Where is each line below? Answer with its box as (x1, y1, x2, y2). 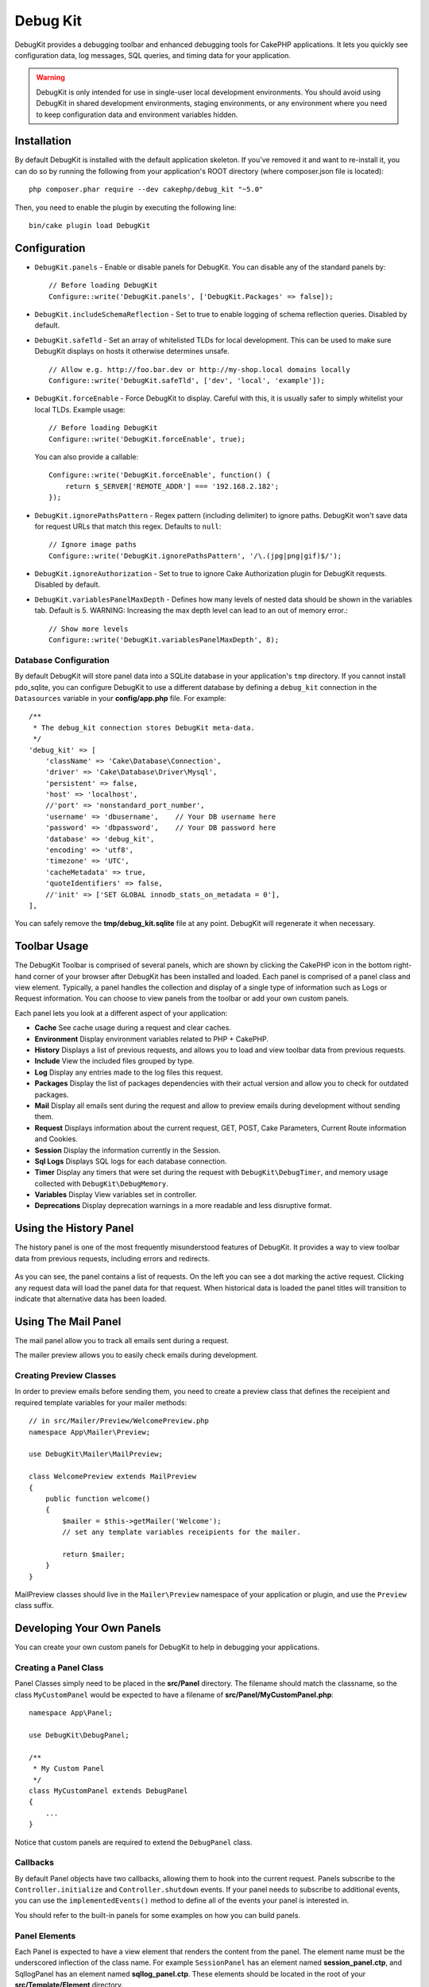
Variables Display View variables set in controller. (34, 1190, 198, 1199)
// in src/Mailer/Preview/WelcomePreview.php (29, 1416, 210, 1426)
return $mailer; (62, 1550, 126, 1559)
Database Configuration (14, 654, 110, 665)
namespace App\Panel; (29, 1709, 113, 1718)
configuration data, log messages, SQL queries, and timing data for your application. (14, 50, 292, 60)
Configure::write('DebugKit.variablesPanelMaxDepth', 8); (48, 636, 280, 645)
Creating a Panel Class (14, 1662, 104, 1673)
